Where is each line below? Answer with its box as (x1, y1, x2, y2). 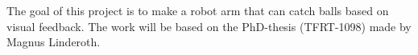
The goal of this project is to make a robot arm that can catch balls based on (6, 2, 389, 18)
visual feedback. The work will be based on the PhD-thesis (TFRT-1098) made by (6, 18, 412, 34)
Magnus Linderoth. (6, 33, 101, 50)
